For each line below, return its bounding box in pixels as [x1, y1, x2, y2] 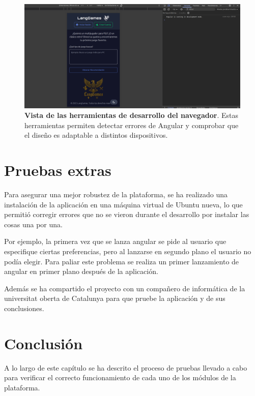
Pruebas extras [4, 160, 111, 180]
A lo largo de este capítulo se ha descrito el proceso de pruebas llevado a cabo [4, 362, 247, 373]
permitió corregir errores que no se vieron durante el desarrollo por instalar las [4, 209, 249, 220]
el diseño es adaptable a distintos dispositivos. [24, 130, 168, 140]
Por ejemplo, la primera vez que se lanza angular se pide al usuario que [4, 236, 226, 247]
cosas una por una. [4, 219, 63, 229]
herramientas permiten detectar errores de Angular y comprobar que [24, 119, 239, 130]
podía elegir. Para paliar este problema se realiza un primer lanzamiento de [4, 256, 239, 266]
